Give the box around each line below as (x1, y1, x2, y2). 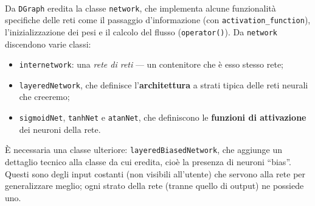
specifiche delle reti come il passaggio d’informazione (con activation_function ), (5, 13, 311, 26)
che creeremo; (19, 90, 70, 103)
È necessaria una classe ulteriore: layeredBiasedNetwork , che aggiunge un (5, 143, 283, 156)
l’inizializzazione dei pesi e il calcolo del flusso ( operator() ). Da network (5, 25, 278, 38)
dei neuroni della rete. (19, 123, 101, 135)
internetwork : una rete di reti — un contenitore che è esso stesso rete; (19, 58, 283, 71)
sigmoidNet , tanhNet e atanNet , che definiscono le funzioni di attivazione (19, 111, 306, 124)
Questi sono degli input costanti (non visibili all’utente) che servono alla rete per (5, 167, 306, 180)
